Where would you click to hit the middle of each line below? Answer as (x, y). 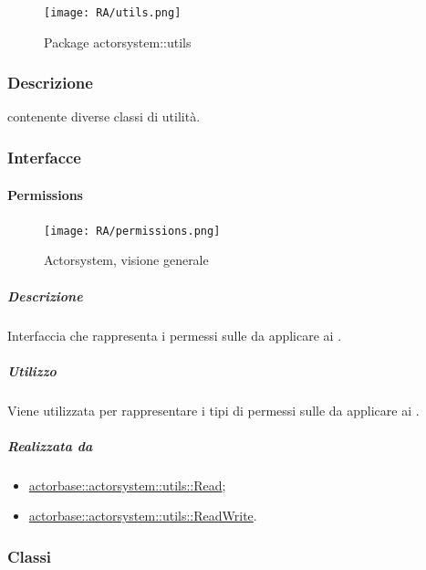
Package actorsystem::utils (118, 42)
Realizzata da (50, 445)
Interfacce (44, 157)
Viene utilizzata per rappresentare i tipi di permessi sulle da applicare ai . (213, 410)
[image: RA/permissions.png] (132, 231)
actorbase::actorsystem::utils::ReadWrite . (143, 516)
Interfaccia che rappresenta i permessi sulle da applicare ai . (175, 335)
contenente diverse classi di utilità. (104, 116)
